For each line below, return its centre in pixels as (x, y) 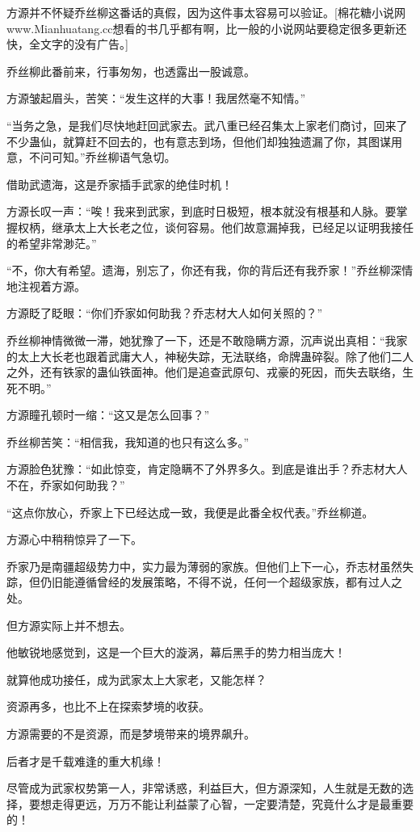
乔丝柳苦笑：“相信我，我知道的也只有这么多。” (128, 441)
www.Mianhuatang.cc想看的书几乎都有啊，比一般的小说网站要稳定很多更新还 (207, 28)
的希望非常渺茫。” (52, 243)
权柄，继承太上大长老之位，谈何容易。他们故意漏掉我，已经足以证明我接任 (215, 227)
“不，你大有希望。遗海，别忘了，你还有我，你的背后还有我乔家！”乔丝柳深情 (210, 270)
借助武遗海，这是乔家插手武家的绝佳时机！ (120, 184)
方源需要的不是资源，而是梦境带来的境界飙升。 (131, 733)
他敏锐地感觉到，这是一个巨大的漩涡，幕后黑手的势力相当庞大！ (176, 652)
